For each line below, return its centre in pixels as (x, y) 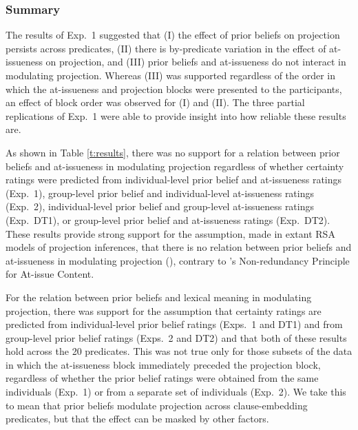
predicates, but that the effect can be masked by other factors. (137, 419)
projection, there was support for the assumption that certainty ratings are (164, 310)
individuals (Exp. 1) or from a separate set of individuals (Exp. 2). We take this (176, 392)
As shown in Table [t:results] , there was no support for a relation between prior (173, 152)
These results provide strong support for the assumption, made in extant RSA (170, 233)
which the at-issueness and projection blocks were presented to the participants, (174, 89)
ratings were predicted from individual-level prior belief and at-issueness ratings (174, 180)
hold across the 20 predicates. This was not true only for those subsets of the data (179, 351)
